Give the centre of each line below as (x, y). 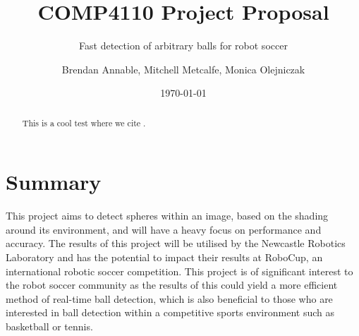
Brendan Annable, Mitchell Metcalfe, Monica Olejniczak (183, 69)
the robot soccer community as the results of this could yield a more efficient (172, 285)
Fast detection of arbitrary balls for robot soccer (183, 46)
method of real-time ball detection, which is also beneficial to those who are (169, 298)
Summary (54, 182)
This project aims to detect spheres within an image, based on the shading (167, 216)
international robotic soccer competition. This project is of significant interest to (179, 271)
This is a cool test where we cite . (84, 122)
